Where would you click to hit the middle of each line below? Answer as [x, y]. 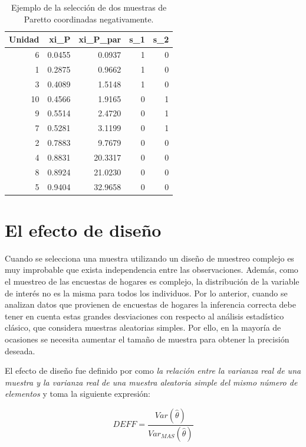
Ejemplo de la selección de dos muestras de [89, 7]
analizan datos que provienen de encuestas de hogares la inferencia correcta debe [150, 304]
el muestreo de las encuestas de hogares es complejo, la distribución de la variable [152, 281]
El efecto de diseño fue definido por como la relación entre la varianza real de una [153, 371]
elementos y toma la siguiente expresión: [78, 394]
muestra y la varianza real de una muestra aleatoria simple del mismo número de [151, 382]
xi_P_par [100, 39]
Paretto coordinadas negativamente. [89, 19]
